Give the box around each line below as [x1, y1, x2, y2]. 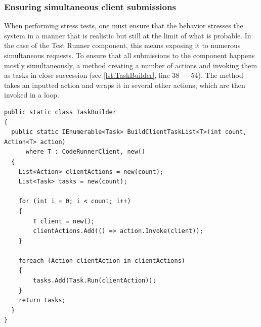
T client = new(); [33, 217, 95, 225]
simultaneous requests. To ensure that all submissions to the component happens [4, 50, 255, 60]
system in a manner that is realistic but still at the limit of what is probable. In [4, 30, 251, 40]
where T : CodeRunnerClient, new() [25, 148, 146, 156]
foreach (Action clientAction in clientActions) [18, 257, 185, 264]
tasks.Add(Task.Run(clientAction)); [33, 277, 156, 285]
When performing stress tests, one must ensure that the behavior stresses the [4, 20, 243, 31]
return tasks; [18, 297, 66, 304]
